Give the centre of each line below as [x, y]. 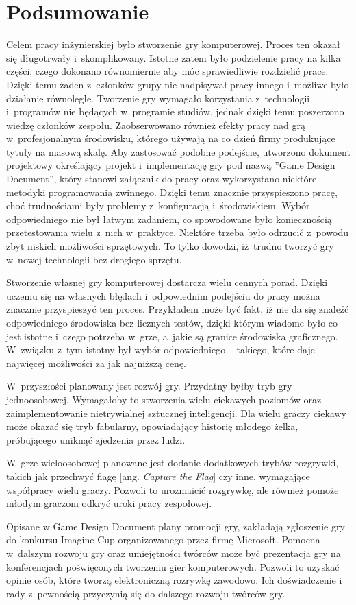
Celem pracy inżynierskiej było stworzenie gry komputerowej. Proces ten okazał [173, 44]
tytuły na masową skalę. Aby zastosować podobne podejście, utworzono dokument [178, 151]
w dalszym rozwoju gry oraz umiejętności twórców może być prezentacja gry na [174, 553]
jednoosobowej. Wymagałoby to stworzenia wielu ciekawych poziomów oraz [164, 399]
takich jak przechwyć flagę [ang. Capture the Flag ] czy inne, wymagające [158, 476]
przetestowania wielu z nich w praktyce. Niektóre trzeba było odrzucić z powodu [178, 232]
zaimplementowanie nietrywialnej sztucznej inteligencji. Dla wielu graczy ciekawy [176, 413]
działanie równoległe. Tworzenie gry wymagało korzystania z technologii [158, 98]
